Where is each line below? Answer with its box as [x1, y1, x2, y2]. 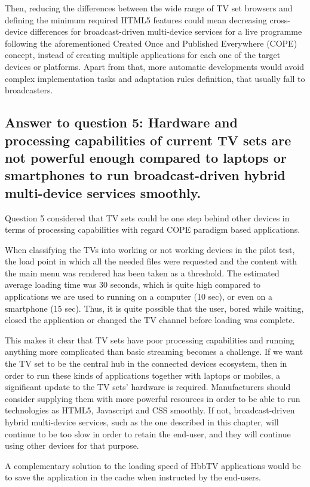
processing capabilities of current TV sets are [5, 130, 291, 149]
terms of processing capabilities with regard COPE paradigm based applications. [5, 223, 300, 236]
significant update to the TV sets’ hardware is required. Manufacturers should [5, 381, 291, 393]
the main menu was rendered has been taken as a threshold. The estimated [5, 266, 280, 279]
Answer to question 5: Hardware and [5, 113, 238, 132]
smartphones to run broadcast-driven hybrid [5, 166, 286, 184]
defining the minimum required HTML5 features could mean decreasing [5, 13, 267, 26]
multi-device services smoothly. [5, 183, 201, 202]
